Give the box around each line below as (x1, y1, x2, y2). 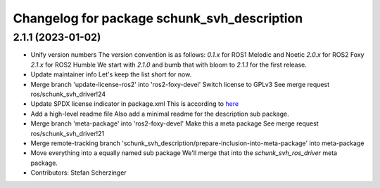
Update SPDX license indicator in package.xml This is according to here (30, 100, 239, 108)
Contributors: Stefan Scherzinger (30, 168, 127, 177)
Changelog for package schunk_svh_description (13, 11, 303, 26)
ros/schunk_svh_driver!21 (30, 129, 105, 137)
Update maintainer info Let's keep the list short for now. (30, 70, 192, 79)
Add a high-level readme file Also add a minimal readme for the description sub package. (30, 109, 289, 118)
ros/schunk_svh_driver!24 (30, 90, 106, 98)
